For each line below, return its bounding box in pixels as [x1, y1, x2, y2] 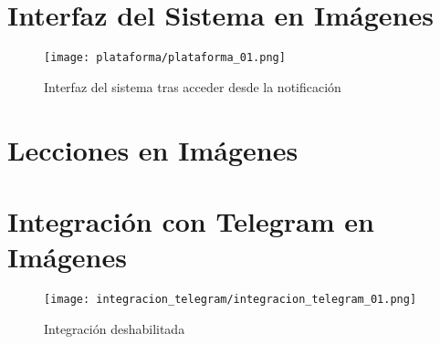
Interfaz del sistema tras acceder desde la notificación [44, 77, 341, 96]
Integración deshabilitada [44, 318, 185, 338]
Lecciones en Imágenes [7, 130, 299, 168]
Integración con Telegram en [7, 202, 374, 239]
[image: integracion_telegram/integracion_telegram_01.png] [44, 293, 417, 307]
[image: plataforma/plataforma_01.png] [44, 51, 286, 65]
